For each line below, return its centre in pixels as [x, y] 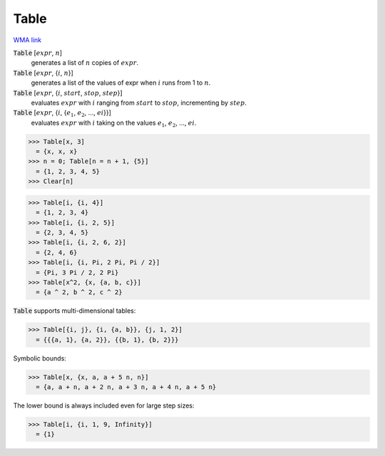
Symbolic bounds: [40, 358]
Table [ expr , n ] [38, 53]
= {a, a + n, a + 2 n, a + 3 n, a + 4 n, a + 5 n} [126, 387]
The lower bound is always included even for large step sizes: [104, 405]
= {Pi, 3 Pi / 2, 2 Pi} [77, 272]
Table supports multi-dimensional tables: [75, 311]
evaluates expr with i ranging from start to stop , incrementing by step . [139, 103]
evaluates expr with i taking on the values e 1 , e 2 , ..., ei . [114, 123]
